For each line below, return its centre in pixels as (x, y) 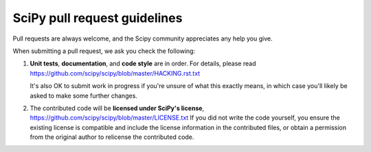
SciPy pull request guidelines (98, 18)
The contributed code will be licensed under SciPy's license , (117, 108)
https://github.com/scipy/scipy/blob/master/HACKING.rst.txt (115, 73)
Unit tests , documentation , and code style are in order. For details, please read (143, 64)
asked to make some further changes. (83, 96)
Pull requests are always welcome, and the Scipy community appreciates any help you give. (143, 39)
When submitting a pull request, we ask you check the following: (104, 51)
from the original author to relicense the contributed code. (112, 137)
